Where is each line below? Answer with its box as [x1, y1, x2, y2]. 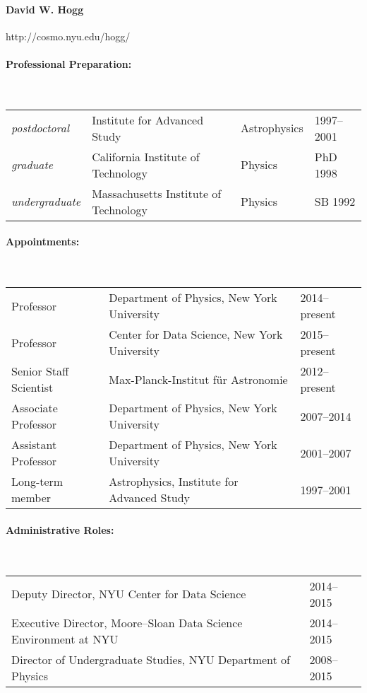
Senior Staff [11, 363, 69, 380]
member [11, 489, 52, 506]
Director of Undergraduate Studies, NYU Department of [11, 651, 291, 668]
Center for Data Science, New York [109, 326, 283, 343]
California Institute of [92, 148, 200, 165]
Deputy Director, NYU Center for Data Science [11, 586, 246, 602]
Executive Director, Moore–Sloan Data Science [11, 614, 243, 631]
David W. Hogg [6, 1, 84, 16]
